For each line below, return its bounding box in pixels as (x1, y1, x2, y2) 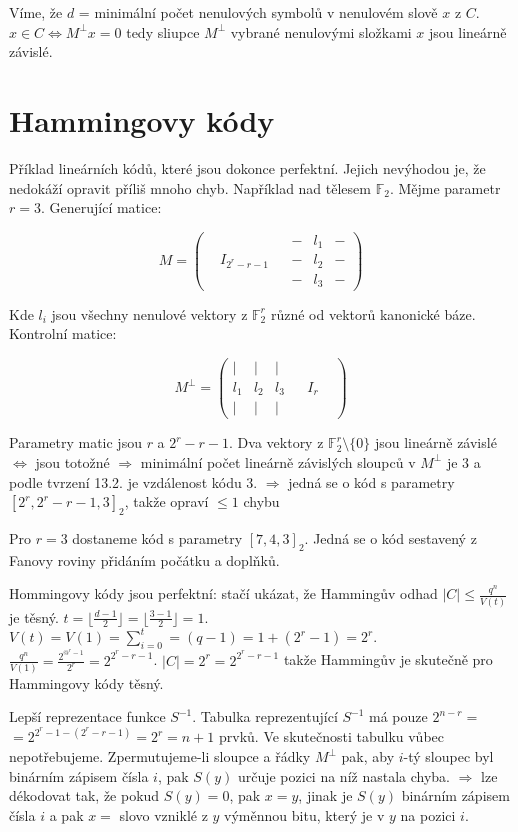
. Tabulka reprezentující (192, 706, 338, 727)
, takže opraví (124, 491, 209, 512)
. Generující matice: (40, 197, 162, 218)
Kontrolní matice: (9, 323, 117, 344)
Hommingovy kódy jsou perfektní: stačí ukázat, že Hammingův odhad (9, 583, 438, 604)
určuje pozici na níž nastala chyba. (237, 765, 450, 786)
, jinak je (298, 785, 353, 806)
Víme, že (9, 2, 63, 22)
